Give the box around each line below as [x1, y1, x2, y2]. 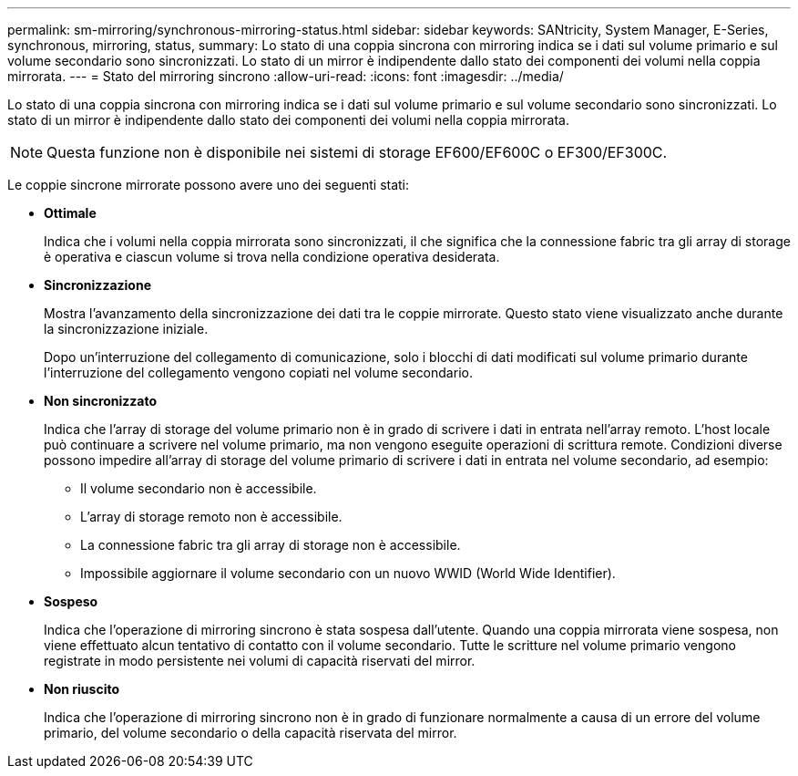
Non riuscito [44, 681, 120, 697]
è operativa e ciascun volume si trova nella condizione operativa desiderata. [44, 249, 500, 264]
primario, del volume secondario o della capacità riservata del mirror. [44, 725, 457, 740]
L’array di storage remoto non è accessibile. [80, 509, 343, 524]
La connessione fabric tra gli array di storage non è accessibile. [80, 537, 461, 553]
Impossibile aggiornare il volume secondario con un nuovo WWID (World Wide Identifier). [80, 565, 616, 581]
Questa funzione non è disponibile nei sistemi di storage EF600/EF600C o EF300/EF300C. [46, 143, 668, 161]
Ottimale [44, 205, 97, 221]
